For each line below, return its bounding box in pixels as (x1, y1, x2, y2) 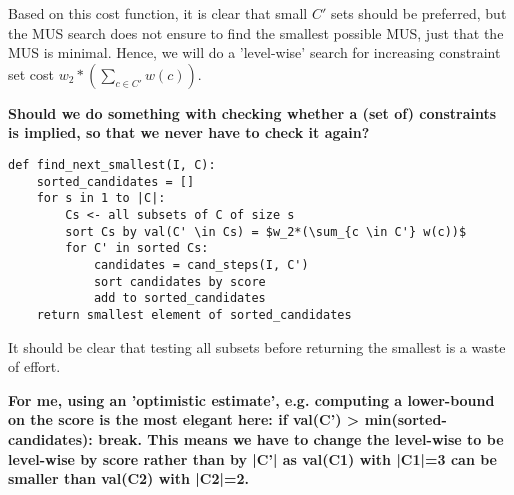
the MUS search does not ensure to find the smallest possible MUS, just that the (8, 22, 504, 43)
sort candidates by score (93, 274, 266, 289)
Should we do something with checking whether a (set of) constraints (8, 102, 497, 123)
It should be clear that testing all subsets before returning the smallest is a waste (8, 336, 506, 357)
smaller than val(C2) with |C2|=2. (8, 468, 250, 489)
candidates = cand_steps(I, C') (93, 257, 309, 272)
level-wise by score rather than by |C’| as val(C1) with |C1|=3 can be (8, 448, 497, 469)
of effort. (8, 356, 61, 377)
